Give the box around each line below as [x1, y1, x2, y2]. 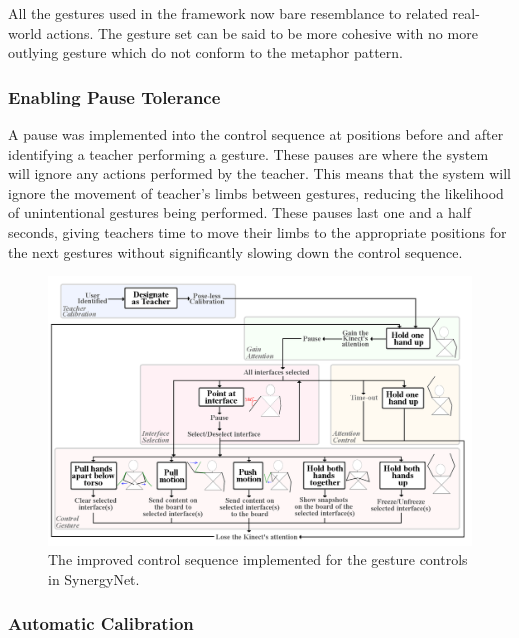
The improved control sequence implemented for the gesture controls [48, 549, 468, 570]
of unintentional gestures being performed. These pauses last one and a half [8, 202, 471, 223]
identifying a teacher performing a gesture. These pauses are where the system [8, 143, 489, 164]
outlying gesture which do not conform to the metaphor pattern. [8, 42, 403, 63]
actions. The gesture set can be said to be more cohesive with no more [46, 22, 478, 43]
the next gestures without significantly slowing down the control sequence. [8, 241, 463, 262]
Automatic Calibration [8, 611, 194, 636]
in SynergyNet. [48, 568, 140, 589]
